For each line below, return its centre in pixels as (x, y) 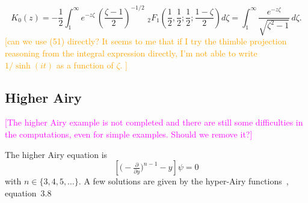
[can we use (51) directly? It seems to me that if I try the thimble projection (146, 41)
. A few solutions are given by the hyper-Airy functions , (183, 181)
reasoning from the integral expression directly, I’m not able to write (131, 53)
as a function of (85, 65)
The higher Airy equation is (56, 154)
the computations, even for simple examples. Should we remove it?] (129, 134)
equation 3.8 (28, 192)
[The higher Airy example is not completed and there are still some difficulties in (154, 122)
